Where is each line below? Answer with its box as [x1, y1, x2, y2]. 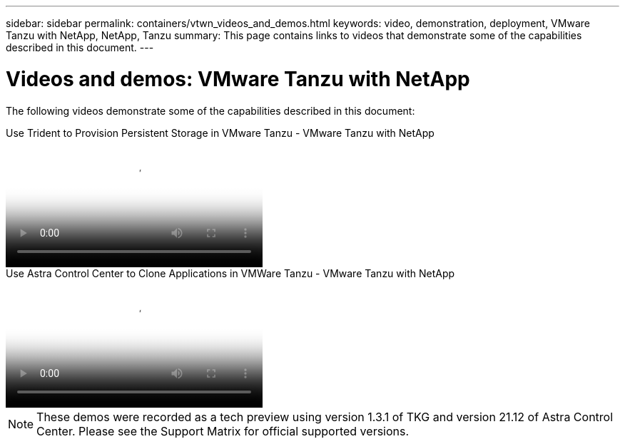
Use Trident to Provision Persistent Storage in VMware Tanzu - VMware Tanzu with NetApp [6, 126, 435, 139]
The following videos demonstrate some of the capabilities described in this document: [6, 104, 415, 117]
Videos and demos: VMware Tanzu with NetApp [6, 66, 470, 91]
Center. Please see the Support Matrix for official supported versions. [36, 423, 410, 438]
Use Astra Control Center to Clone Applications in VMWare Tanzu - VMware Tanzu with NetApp [6, 267, 455, 279]
